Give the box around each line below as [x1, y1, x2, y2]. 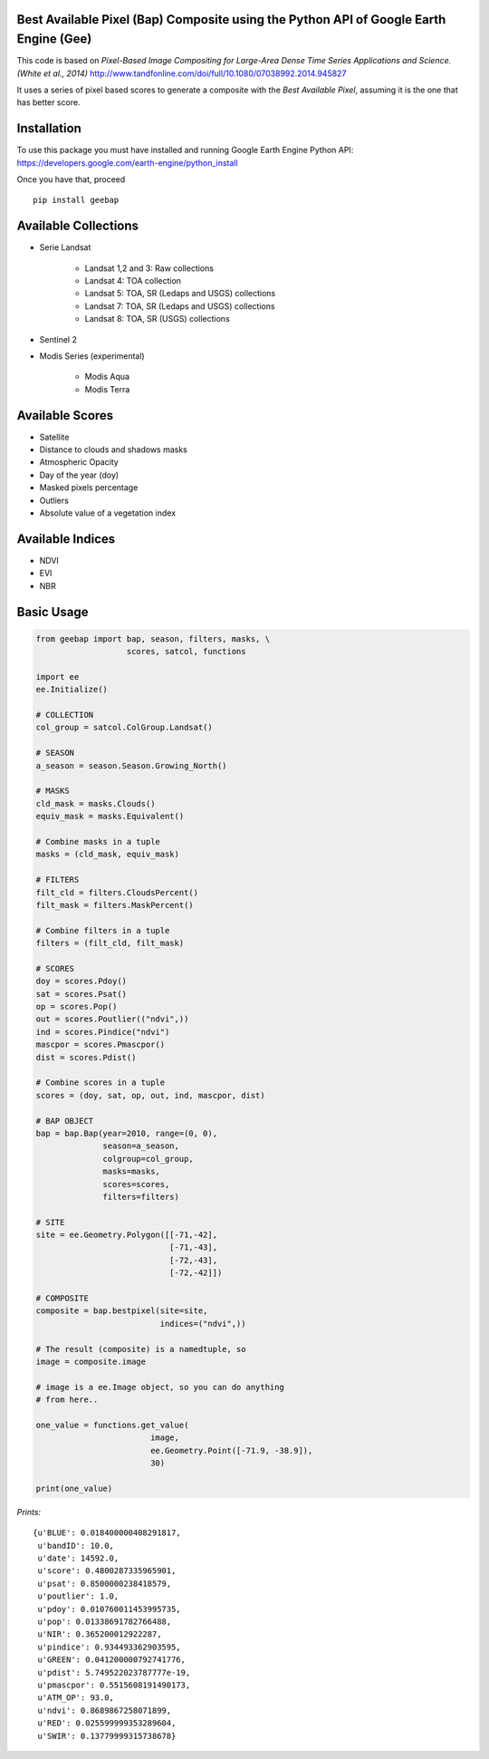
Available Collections [16, 218, 139, 234]
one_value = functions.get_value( [35, 1419, 189, 1430]
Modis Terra [84, 383, 130, 394]
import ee [35, 672, 80, 681]
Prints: [16, 1506, 41, 1517]
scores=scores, [102, 1179, 170, 1189]
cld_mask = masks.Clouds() [35, 798, 156, 808]
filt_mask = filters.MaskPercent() [35, 900, 194, 910]
